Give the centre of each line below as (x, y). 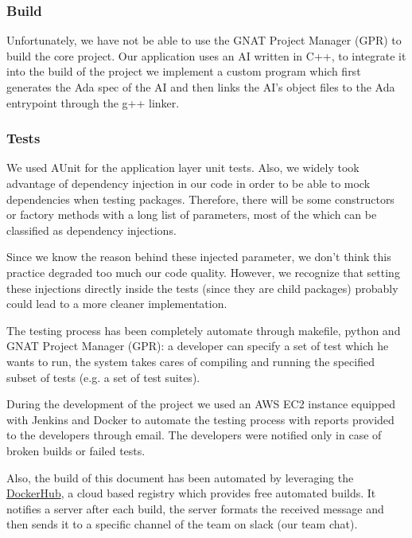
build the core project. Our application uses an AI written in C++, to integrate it (206, 55)
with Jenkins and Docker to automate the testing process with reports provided (200, 419)
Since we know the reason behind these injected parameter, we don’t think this (199, 257)
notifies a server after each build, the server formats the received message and (195, 508)
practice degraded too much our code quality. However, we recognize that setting (203, 272)
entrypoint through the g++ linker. (93, 102)
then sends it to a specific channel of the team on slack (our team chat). (182, 524)
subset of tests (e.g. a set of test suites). (103, 377)
